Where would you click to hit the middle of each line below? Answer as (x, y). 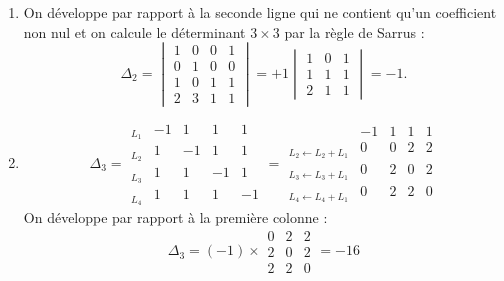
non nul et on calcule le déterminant (134, 31)
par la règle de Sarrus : (354, 31)
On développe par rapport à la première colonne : (175, 217)
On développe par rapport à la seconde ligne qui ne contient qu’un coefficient (260, 12)
